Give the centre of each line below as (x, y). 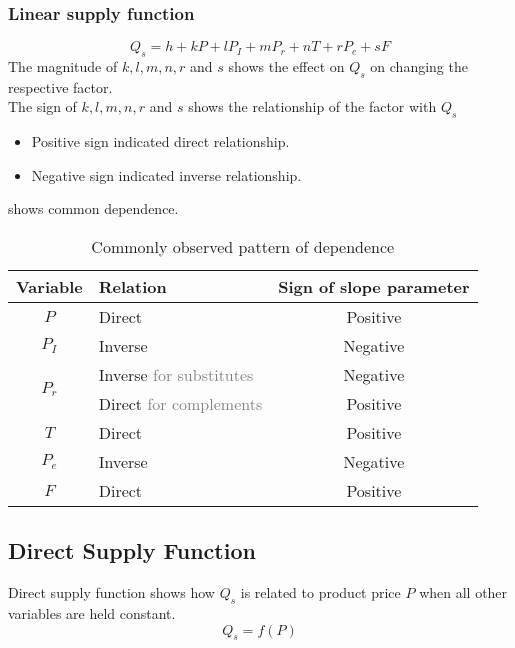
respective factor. (60, 86)
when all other (463, 592)
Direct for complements (180, 403)
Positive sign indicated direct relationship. (160, 141)
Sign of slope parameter (374, 286)
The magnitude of (63, 66)
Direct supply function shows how (111, 592)
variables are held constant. (92, 612)
